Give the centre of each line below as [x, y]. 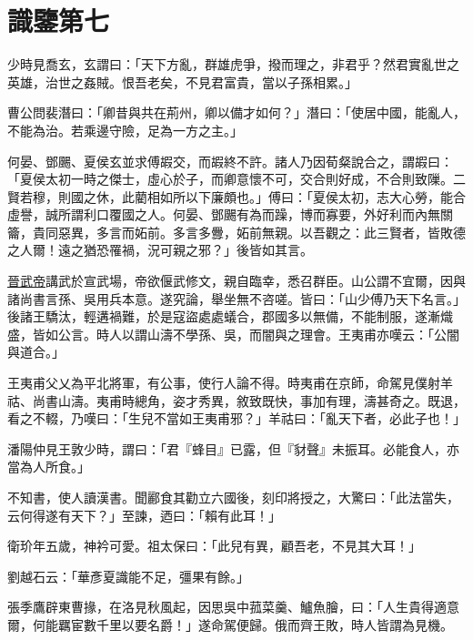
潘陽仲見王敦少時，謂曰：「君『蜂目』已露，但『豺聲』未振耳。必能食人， [227, 448]
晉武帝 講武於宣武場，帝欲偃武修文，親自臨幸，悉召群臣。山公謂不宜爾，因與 [236, 281]
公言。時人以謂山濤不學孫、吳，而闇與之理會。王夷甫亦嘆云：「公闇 [258, 334]
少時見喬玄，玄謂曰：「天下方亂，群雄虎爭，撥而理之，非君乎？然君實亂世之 [233, 64]
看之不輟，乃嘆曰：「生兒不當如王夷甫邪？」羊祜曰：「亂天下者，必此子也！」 [236, 418]
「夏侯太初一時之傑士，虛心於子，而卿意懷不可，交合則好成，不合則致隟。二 [236, 179]
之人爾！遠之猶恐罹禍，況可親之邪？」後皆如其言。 [160, 250]
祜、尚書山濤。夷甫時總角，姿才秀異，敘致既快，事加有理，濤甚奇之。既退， [236, 400]
